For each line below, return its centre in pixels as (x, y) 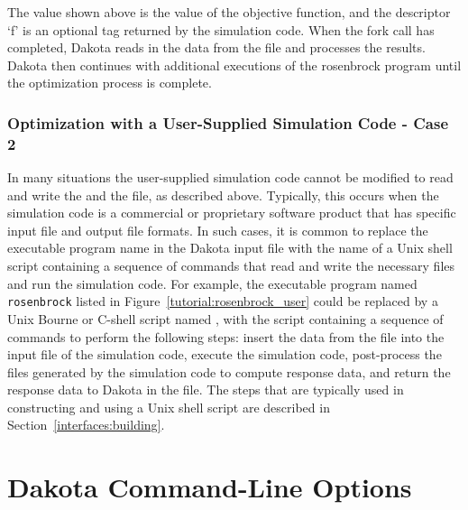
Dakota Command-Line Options (210, 487)
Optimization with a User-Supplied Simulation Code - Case (228, 122)
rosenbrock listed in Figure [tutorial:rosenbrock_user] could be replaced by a (223, 301)
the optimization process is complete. (110, 83)
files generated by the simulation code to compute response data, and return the (229, 371)
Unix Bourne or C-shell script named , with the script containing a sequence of (225, 318)
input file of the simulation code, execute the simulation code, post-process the (225, 354)
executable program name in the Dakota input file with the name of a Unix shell (230, 248)
